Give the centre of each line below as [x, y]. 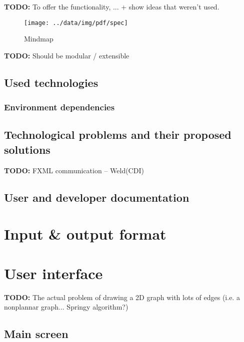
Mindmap [39, 39]
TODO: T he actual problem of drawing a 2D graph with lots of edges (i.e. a [122, 297]
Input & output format [85, 234]
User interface [53, 273]
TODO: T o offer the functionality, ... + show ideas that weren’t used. [112, 6]
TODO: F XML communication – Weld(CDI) [74, 170]
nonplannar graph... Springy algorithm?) [66, 307]
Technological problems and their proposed [118, 135]
